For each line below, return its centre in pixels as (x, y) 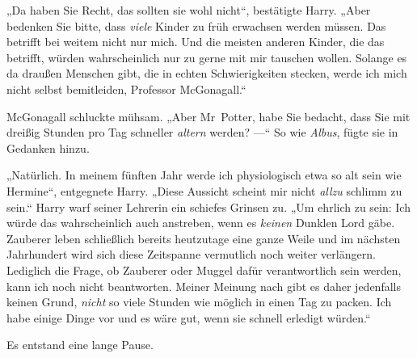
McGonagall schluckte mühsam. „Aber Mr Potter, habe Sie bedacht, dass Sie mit (208, 116)
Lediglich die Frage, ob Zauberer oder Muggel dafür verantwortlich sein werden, (204, 270)
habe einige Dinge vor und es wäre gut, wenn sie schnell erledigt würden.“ (189, 317)
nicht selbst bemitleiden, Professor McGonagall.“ (126, 88)
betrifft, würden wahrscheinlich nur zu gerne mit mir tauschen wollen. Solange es (207, 57)
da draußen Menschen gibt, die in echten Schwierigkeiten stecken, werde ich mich (207, 73)
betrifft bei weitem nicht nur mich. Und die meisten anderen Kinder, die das (196, 42)
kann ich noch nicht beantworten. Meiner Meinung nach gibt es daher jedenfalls (204, 286)
